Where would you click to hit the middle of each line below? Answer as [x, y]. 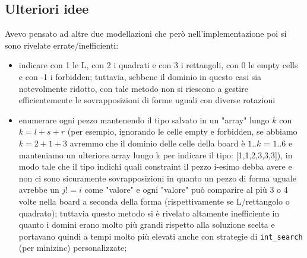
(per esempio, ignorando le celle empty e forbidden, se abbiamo [182, 131]
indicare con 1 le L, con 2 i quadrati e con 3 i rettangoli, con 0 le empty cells [158, 65]
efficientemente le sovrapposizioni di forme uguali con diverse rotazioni [147, 100]
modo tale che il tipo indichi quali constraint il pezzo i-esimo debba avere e [155, 166]
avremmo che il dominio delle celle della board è [157, 143]
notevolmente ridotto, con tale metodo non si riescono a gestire [133, 88]
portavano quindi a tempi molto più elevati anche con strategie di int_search [161, 236]
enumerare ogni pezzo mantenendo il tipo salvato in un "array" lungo [144, 120]
